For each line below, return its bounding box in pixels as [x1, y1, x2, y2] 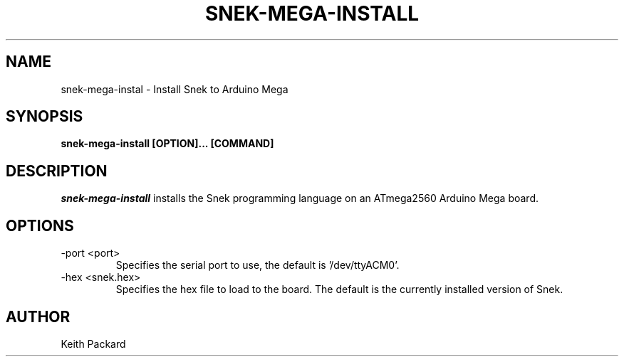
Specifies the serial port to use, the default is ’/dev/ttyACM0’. [115, 259, 400, 272]
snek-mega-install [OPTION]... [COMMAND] [61, 137, 274, 150]
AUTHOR [6, 307, 71, 326]
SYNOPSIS [6, 107, 83, 126]
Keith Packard [61, 337, 126, 350]
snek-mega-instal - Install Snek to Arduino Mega [61, 82, 288, 95]
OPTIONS [6, 216, 74, 235]
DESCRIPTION [6, 161, 108, 180]
